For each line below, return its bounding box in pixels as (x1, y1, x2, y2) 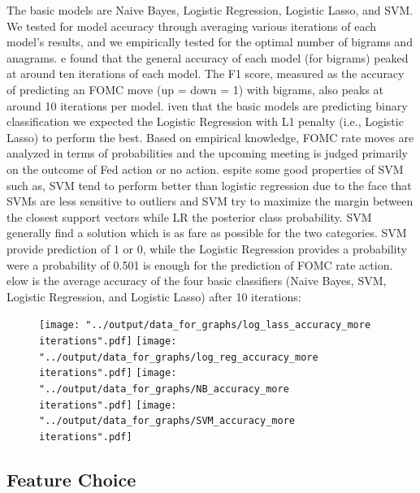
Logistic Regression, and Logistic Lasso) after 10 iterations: (6, 288, 301, 305)
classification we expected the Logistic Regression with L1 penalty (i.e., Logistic (6, 113, 404, 130)
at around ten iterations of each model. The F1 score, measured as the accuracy (6, 65, 405, 82)
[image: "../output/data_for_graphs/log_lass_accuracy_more (39, 319, 371, 331)
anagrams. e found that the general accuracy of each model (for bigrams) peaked (6, 49, 409, 66)
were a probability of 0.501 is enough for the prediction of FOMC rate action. (6, 256, 393, 273)
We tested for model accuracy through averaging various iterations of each (6, 17, 377, 34)
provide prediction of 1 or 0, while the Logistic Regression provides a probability (6, 240, 407, 257)
